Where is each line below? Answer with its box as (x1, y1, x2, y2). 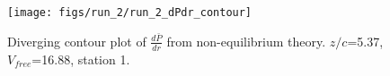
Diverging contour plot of (7, 31, 146, 50)
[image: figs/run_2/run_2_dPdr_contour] (7, 6, 253, 19)
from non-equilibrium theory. (166, 31, 326, 50)
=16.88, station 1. (31, 49, 130, 68)
